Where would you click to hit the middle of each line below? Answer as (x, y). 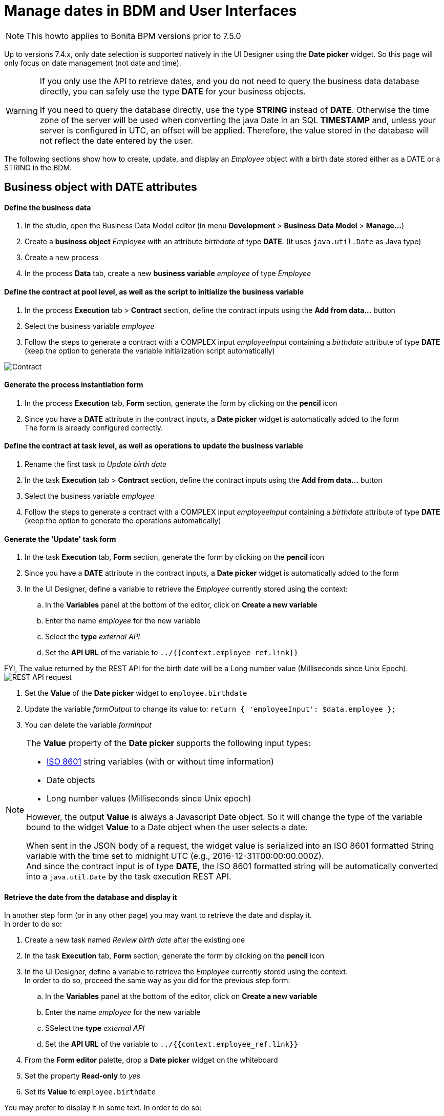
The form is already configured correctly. (94, 427)
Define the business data (48, 207)
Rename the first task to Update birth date (96, 464)
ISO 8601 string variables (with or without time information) (160, 762)
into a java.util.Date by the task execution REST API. (129, 877)
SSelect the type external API (95, 1028)
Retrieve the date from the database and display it (91, 897)
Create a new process (62, 258)
